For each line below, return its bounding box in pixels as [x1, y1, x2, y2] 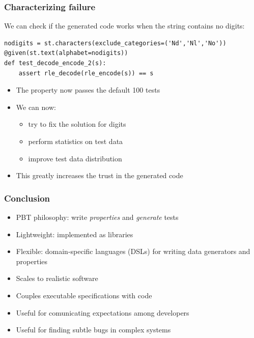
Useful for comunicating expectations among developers [16, 307, 189, 318]
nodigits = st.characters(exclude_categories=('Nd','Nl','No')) [4, 39, 227, 47]
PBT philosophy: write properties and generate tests [16, 211, 179, 222]
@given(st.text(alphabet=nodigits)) [4, 49, 128, 57]
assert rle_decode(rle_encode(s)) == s [18, 69, 154, 77]
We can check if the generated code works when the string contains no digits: [4, 20, 245, 31]
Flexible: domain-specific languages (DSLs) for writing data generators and [16, 246, 250, 257]
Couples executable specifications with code [16, 290, 152, 300]
